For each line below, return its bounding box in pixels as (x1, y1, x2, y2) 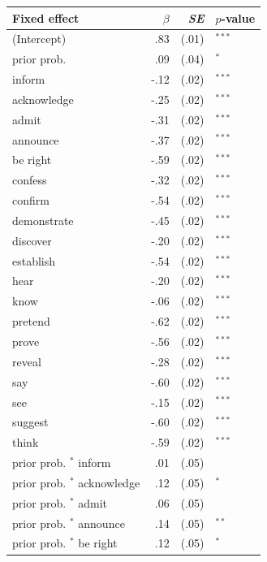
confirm (12, 192, 50, 209)
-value (221, 9, 256, 26)
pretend (12, 313, 50, 330)
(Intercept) (12, 30, 67, 47)
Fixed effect (12, 9, 80, 26)
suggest (12, 413, 49, 430)
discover (12, 231, 52, 249)
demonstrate (12, 211, 74, 228)
